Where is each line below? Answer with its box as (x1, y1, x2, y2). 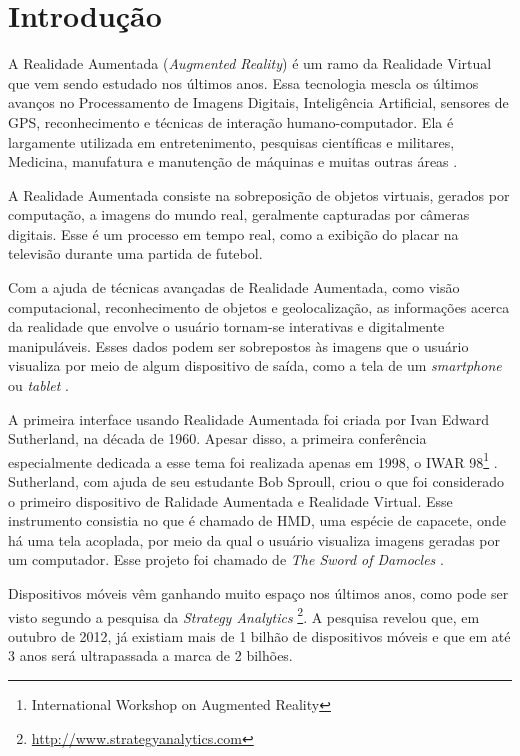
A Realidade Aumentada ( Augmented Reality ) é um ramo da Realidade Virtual (8, 53, 492, 74)
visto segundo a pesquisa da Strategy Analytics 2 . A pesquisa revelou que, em (8, 603, 480, 627)
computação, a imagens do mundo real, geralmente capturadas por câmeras (8, 204, 470, 225)
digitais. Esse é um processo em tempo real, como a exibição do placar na (8, 223, 459, 244)
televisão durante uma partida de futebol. (8, 243, 263, 264)
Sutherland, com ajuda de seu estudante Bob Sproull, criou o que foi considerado (8, 471, 505, 492)
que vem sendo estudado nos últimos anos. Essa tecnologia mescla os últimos (8, 72, 479, 93)
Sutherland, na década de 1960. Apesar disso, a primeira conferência (8, 428, 427, 449)
